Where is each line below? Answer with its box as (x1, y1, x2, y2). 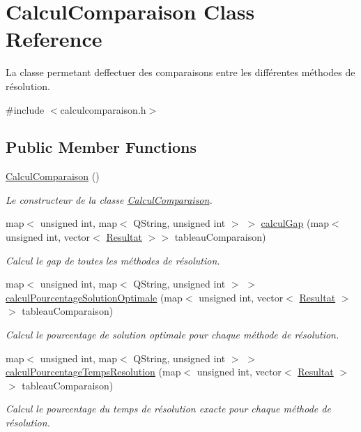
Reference (6, 24, 102, 53)
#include (6, 102, 45, 117)
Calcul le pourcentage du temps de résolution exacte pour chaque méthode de (6, 401, 331, 416)
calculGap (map (261, 216, 329, 230)
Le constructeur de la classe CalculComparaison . (6, 192, 213, 207)
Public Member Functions (6, 136, 197, 158)
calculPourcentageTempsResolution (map (6, 364, 181, 379)
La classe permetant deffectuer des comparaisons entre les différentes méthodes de (6, 65, 355, 80)
